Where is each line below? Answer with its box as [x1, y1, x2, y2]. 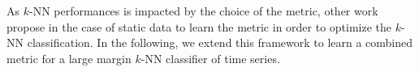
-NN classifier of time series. [140, 49, 280, 66]
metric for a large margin [6, 49, 132, 66]
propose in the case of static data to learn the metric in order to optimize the [6, 18, 392, 35]
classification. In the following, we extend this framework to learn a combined [27, 34, 413, 51]
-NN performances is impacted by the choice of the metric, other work [28, 2, 378, 19]
